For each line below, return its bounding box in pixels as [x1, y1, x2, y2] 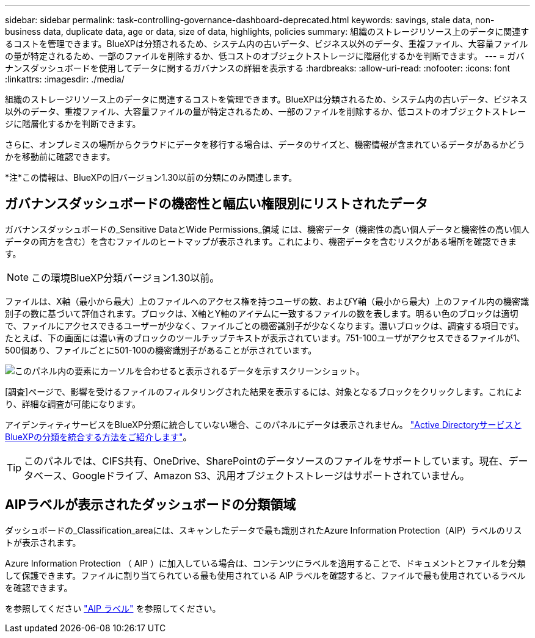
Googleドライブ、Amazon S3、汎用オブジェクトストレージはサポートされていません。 [72, 469, 470, 482]
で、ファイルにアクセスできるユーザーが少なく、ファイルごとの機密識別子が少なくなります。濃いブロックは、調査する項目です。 [5, 320, 524, 331]
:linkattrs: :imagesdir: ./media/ [5, 74, 125, 84]
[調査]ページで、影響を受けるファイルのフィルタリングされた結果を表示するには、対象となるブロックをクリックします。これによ [5, 386, 523, 397]
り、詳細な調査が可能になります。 [5, 398, 141, 409]
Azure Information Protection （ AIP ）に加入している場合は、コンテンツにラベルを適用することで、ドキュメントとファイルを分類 [5, 557, 526, 568]
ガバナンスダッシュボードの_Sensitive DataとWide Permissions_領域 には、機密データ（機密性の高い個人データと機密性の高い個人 [5, 223, 530, 234]
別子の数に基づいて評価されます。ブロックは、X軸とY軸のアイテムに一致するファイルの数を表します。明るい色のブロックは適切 [5, 308, 519, 319]
